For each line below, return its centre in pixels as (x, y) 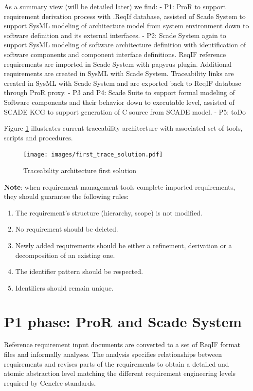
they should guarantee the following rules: (66, 196)
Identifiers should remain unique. (64, 287)
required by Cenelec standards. (50, 382)
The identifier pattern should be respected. (79, 271)
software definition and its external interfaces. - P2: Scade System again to (115, 35)
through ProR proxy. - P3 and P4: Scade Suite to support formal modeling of (119, 92)
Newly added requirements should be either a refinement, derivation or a (124, 245)
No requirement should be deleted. (67, 229)
